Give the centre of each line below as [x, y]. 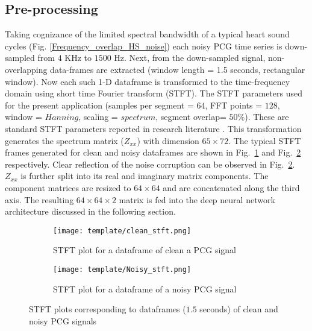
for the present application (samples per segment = [99, 105]
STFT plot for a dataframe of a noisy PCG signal [145, 288]
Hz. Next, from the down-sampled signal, [190, 58]
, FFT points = [234, 105]
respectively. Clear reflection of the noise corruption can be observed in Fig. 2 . [150, 164]
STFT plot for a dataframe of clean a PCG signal [145, 250]
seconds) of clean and [239, 309]
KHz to [78, 58]
